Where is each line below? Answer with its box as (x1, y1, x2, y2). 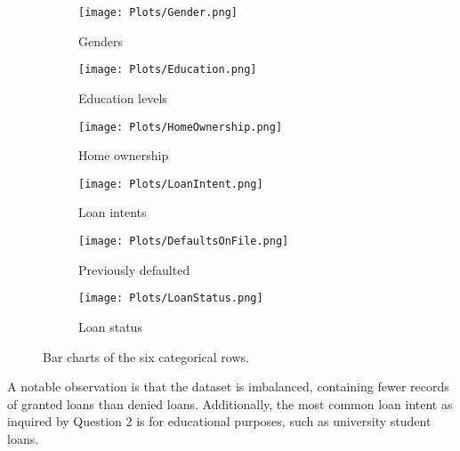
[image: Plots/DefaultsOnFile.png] (78, 235, 289, 247)
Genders (78, 31, 123, 50)
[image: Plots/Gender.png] (78, 6, 238, 19)
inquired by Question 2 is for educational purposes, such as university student (7, 412, 432, 431)
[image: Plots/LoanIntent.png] (78, 177, 263, 190)
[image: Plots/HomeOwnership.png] (78, 120, 283, 133)
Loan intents (78, 203, 147, 221)
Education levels (78, 88, 167, 107)
